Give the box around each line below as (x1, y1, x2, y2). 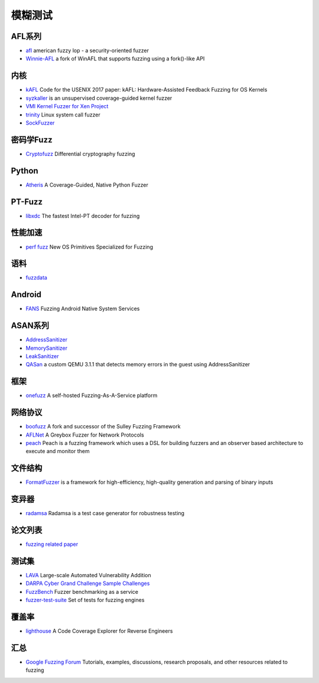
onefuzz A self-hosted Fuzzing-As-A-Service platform (25, 392, 158, 399)
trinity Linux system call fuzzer (25, 111, 100, 118)
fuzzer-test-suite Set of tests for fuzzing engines (25, 597, 145, 604)
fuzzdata (25, 274, 47, 281)
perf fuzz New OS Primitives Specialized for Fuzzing (25, 243, 154, 251)
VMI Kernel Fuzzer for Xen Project (25, 103, 109, 110)
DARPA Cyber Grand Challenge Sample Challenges (25, 580, 150, 587)
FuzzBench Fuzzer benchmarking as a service (25, 588, 139, 595)
